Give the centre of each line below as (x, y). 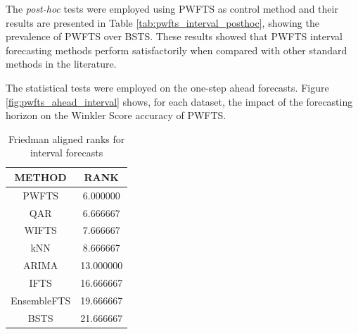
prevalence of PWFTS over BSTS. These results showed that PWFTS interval (174, 36)
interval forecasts (66, 153)
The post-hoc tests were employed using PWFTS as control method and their (172, 8)
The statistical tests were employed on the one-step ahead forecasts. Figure (167, 87)
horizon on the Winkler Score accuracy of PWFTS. (116, 115)
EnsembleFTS (41, 300)
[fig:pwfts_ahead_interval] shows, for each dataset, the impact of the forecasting (179, 101)
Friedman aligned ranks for (66, 138)
